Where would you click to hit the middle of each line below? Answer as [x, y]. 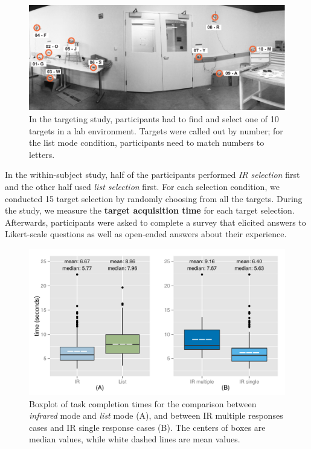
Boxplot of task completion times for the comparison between [143, 403]
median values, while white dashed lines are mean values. [135, 439]
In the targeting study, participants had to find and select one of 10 [154, 118]
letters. [42, 154]
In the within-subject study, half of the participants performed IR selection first [152, 175]
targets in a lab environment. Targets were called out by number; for [156, 130]
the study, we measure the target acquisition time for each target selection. [150, 210]
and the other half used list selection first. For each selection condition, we [142, 186]
